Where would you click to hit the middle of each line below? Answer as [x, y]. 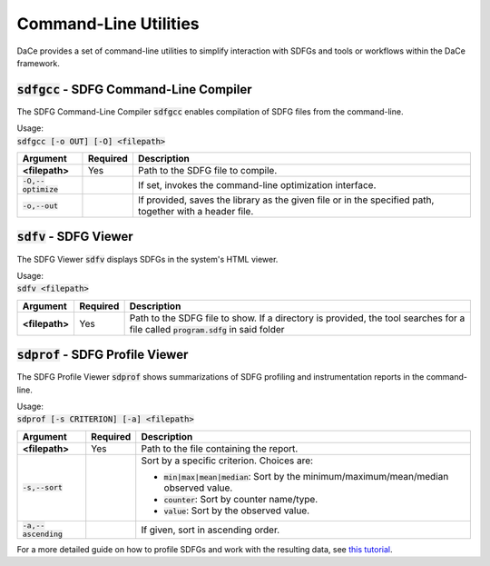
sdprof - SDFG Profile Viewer [103, 355]
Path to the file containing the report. [220, 448]
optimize [40, 189]
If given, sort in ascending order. [211, 530]
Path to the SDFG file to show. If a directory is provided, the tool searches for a [297, 318]
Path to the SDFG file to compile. [207, 171]
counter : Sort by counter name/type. [241, 499]
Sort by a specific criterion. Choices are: [227, 461]
